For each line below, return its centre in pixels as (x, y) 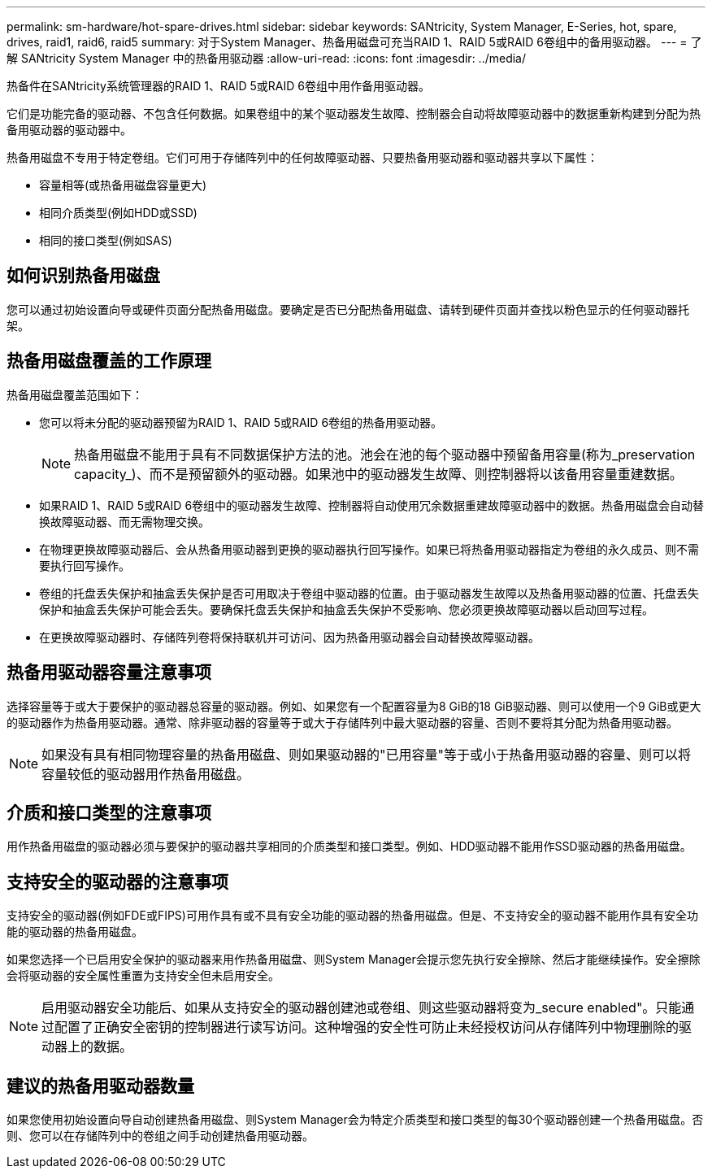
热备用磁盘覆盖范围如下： (75, 394)
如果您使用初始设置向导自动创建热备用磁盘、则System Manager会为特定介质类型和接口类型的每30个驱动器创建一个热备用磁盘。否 (355, 1120)
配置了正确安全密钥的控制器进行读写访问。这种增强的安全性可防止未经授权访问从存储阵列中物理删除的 (367, 1027)
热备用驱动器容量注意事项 (109, 672)
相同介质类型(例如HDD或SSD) (118, 213)
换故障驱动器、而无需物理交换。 (124, 521)
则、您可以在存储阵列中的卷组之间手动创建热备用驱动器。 (160, 1136)
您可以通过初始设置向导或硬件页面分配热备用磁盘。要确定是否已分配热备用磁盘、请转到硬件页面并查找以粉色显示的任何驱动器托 (348, 309)
